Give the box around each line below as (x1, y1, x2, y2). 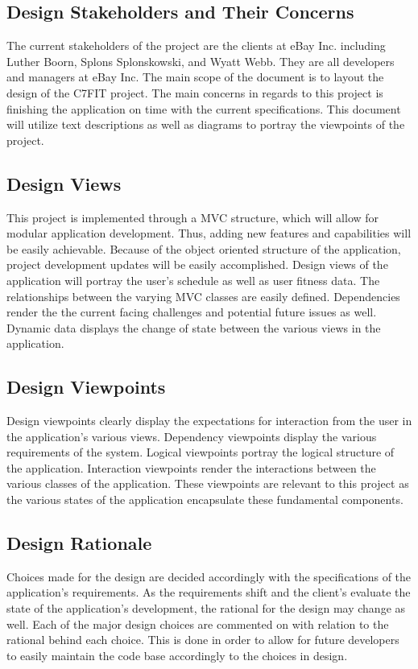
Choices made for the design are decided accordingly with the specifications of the (6, 568, 412, 584)
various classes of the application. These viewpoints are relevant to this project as (6, 475, 409, 492)
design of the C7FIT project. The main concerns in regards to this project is (6, 84, 383, 101)
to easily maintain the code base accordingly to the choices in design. (6, 646, 348, 663)
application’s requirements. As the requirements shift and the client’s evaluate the (6, 584, 411, 601)
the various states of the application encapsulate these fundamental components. (6, 491, 404, 508)
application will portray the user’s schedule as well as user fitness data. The (6, 271, 380, 288)
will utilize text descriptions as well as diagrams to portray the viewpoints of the (6, 116, 405, 133)
